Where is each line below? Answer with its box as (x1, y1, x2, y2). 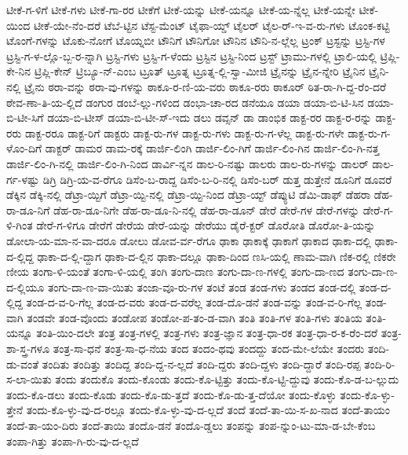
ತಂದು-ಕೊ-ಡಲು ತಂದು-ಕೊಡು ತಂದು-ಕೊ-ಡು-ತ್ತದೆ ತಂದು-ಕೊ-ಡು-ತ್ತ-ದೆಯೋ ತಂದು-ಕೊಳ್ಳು (6, 386, 337, 402)
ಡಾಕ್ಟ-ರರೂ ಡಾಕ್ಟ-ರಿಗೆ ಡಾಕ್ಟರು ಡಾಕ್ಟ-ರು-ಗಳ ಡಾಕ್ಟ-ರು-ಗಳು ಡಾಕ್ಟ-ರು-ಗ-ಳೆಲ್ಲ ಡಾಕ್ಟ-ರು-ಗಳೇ (24, 124, 344, 141)
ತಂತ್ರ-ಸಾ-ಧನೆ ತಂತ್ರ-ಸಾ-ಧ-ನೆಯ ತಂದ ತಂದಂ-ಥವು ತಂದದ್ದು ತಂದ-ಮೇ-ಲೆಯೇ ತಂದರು (53, 340, 365, 357)
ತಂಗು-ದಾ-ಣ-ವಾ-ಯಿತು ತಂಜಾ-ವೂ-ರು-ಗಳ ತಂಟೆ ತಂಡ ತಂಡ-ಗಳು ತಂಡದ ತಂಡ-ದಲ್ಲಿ (47, 278, 356, 295)
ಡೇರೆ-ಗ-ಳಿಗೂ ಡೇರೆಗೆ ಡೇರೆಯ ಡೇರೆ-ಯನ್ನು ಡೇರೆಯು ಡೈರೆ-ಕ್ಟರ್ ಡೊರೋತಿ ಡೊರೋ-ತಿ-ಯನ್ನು (36, 217, 376, 233)
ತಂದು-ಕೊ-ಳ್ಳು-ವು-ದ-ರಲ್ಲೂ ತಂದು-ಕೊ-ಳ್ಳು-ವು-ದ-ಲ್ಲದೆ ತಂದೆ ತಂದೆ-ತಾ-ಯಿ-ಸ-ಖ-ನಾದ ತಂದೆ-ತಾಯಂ (26, 402, 390, 418)
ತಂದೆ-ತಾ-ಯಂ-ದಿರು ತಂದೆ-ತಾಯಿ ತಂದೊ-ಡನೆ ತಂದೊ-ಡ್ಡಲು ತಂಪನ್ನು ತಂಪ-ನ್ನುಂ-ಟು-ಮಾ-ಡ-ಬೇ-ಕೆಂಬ (6, 417, 376, 434)
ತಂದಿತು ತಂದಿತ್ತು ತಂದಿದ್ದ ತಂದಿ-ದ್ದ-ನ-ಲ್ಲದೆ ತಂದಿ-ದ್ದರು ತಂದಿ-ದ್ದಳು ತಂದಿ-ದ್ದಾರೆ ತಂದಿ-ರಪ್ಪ (42, 355, 361, 372)
